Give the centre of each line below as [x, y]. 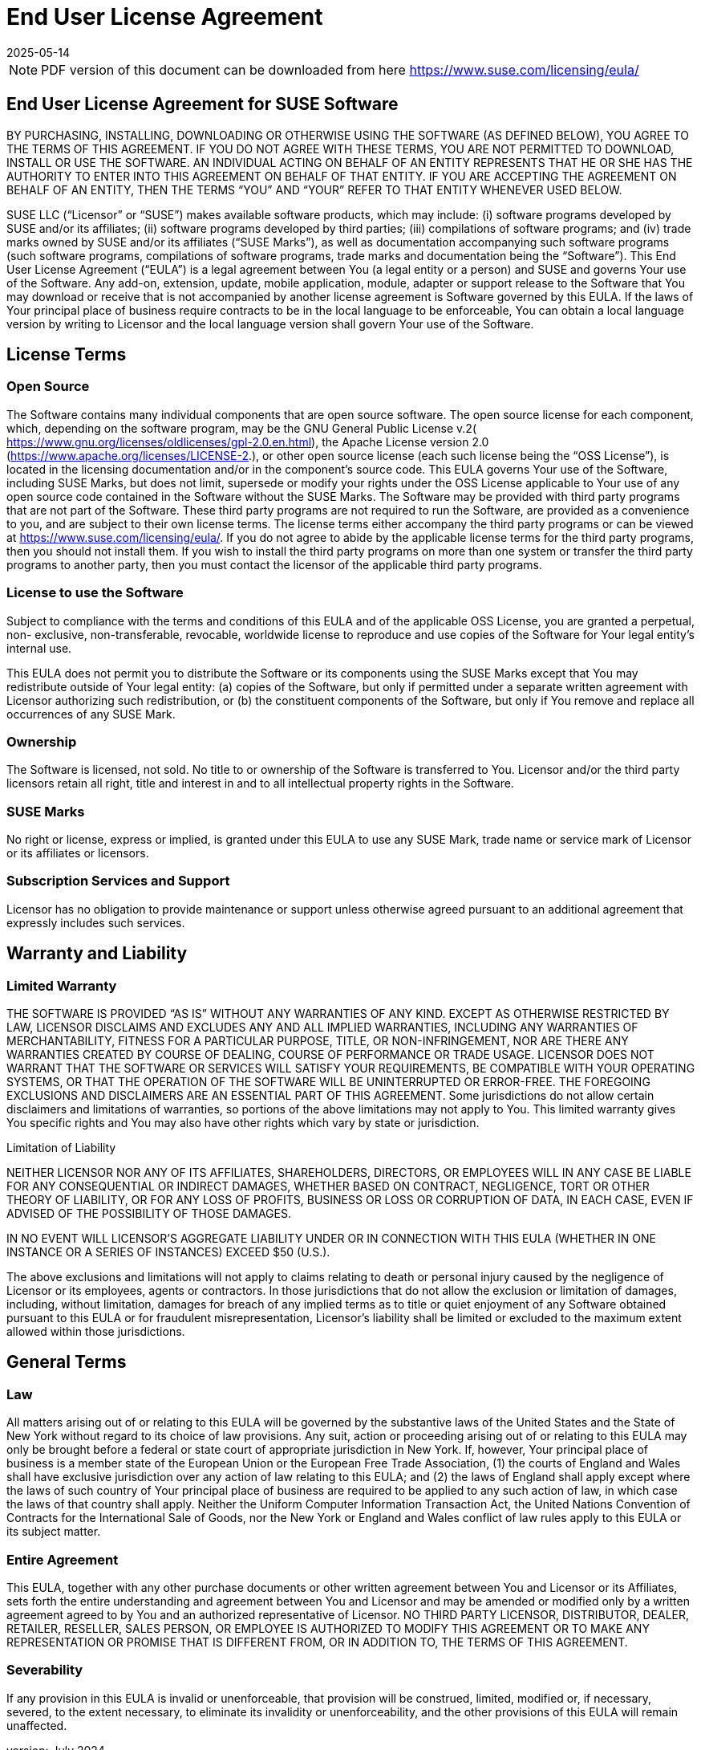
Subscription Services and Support [118, 881]
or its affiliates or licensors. [78, 853]
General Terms [67, 1362]
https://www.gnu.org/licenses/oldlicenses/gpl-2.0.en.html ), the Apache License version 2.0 [248, 442]
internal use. [39, 648]
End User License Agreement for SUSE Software [203, 104]
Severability [45, 1670]
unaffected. [37, 1725]
